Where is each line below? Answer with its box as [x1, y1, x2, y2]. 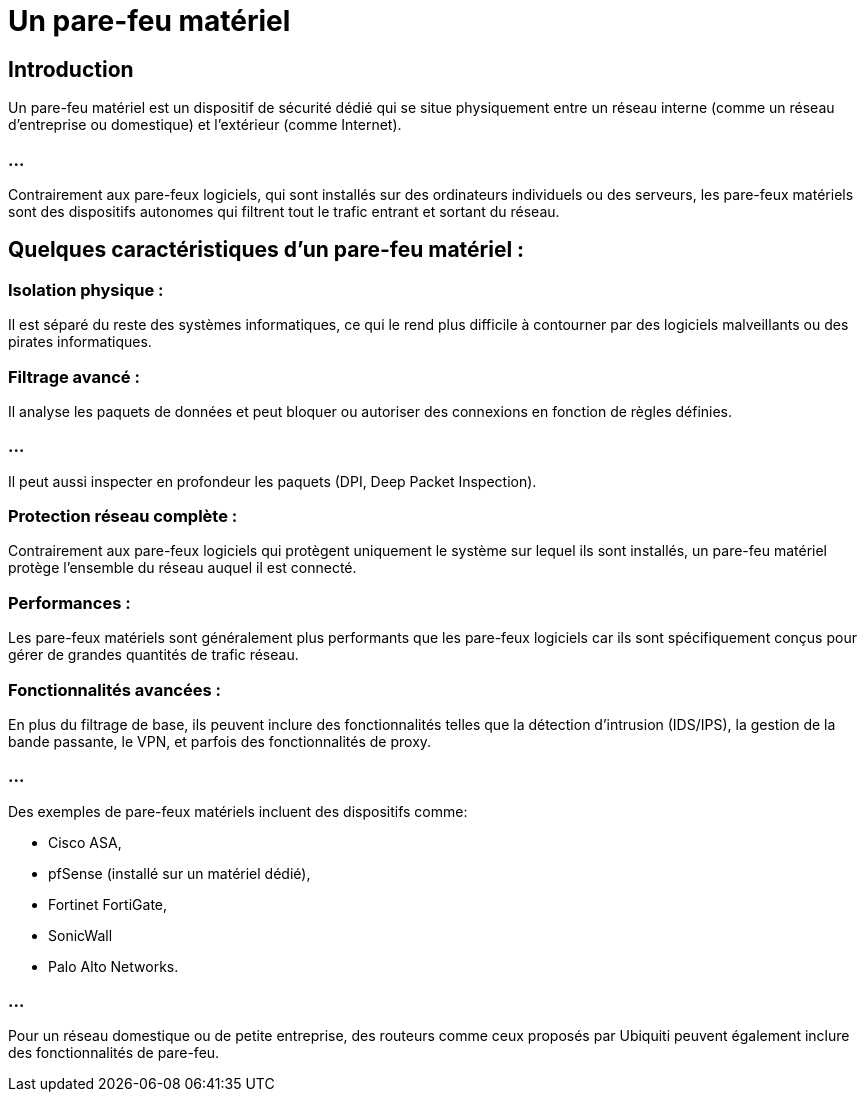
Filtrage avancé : [8, 366, 140, 387]
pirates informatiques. [8, 333, 152, 351]
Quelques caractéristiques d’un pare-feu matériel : [8, 237, 525, 263]
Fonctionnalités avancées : [8, 679, 221, 700]
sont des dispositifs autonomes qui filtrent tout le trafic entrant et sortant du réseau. [8, 202, 560, 220]
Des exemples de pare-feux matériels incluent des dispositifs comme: [8, 802, 468, 820]
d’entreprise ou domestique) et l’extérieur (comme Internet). [8, 116, 402, 134]
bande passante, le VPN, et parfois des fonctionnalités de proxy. [8, 732, 432, 750]
